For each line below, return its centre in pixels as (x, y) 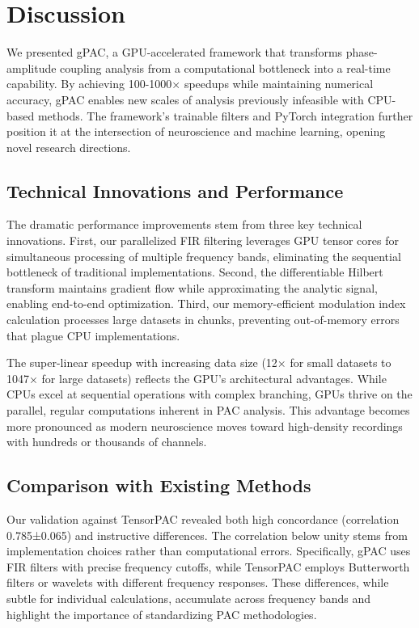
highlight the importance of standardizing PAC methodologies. (162, 614)
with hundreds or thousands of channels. (107, 442)
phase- (362, 52)
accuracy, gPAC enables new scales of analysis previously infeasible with (185, 99)
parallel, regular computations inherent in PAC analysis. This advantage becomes (208, 410)
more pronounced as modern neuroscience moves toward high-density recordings (205, 426)
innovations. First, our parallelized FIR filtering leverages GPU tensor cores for (203, 240)
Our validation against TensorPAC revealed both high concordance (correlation (203, 519)
